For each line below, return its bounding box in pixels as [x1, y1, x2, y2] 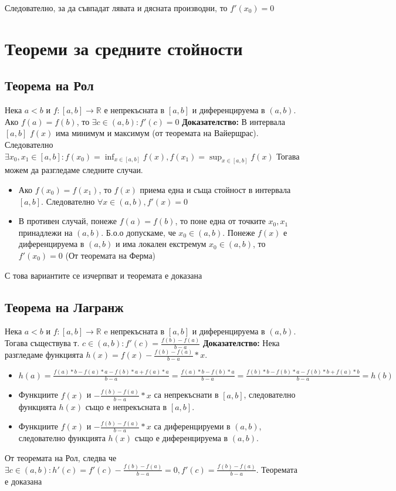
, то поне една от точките [175, 215, 266, 227]
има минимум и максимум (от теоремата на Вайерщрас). [56, 127, 259, 139]
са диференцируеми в [154, 420, 231, 432]
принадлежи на [18, 226, 73, 238]
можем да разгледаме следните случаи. [5, 164, 143, 176]
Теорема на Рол [5, 76, 94, 94]
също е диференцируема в [134, 432, 228, 444]
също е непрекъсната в [85, 400, 167, 412]
